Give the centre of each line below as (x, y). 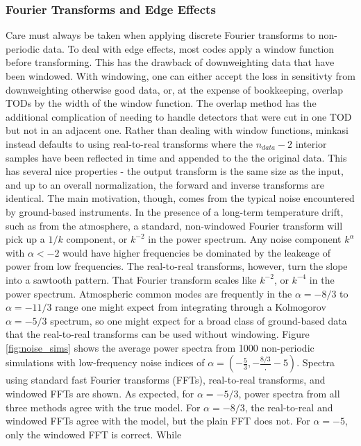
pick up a (25, 239)
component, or (97, 239)
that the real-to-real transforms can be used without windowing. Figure (158, 334)
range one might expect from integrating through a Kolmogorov (191, 307)
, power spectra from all (289, 394)
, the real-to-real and (289, 407)
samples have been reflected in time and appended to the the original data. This (176, 157)
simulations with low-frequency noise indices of (105, 362)
